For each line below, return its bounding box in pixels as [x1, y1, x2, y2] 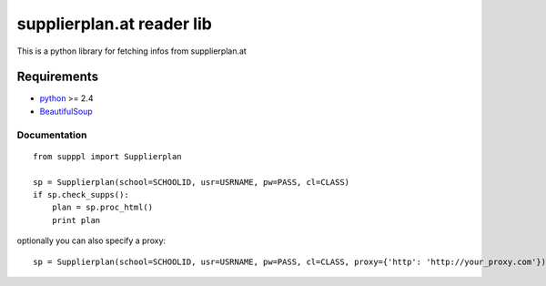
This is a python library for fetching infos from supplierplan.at [16, 46, 248, 56]
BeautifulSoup [39, 106, 93, 117]
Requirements [16, 69, 99, 85]
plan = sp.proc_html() [51, 202, 154, 213]
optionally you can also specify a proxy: [16, 235, 167, 246]
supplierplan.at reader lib [16, 14, 213, 34]
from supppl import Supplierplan [33, 151, 182, 161]
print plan [51, 215, 101, 225]
